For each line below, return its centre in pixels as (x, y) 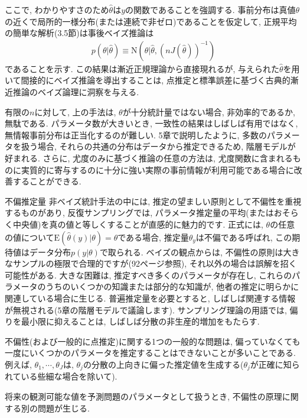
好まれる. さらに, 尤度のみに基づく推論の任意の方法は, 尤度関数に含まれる (149, 158)
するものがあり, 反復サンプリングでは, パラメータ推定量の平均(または (139, 213)
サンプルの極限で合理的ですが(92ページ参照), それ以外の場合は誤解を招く (155, 263)
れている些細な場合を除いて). (61, 376)
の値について (30, 237)
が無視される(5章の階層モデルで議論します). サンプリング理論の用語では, (146, 310)
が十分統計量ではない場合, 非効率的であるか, (209, 111)
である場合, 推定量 (153, 237)
